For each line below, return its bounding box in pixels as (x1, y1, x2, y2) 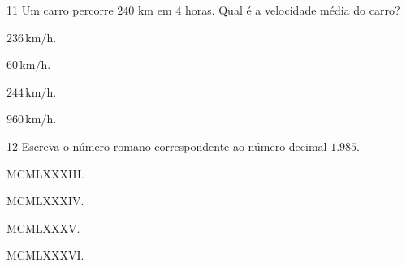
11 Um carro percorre (6, 2, 114, 18)
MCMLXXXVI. (6, 247, 84, 264)
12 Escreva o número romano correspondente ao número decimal (6, 137, 327, 154)
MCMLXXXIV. (6, 192, 84, 209)
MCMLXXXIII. (6, 165, 84, 182)
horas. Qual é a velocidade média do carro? (184, 2, 400, 18)
